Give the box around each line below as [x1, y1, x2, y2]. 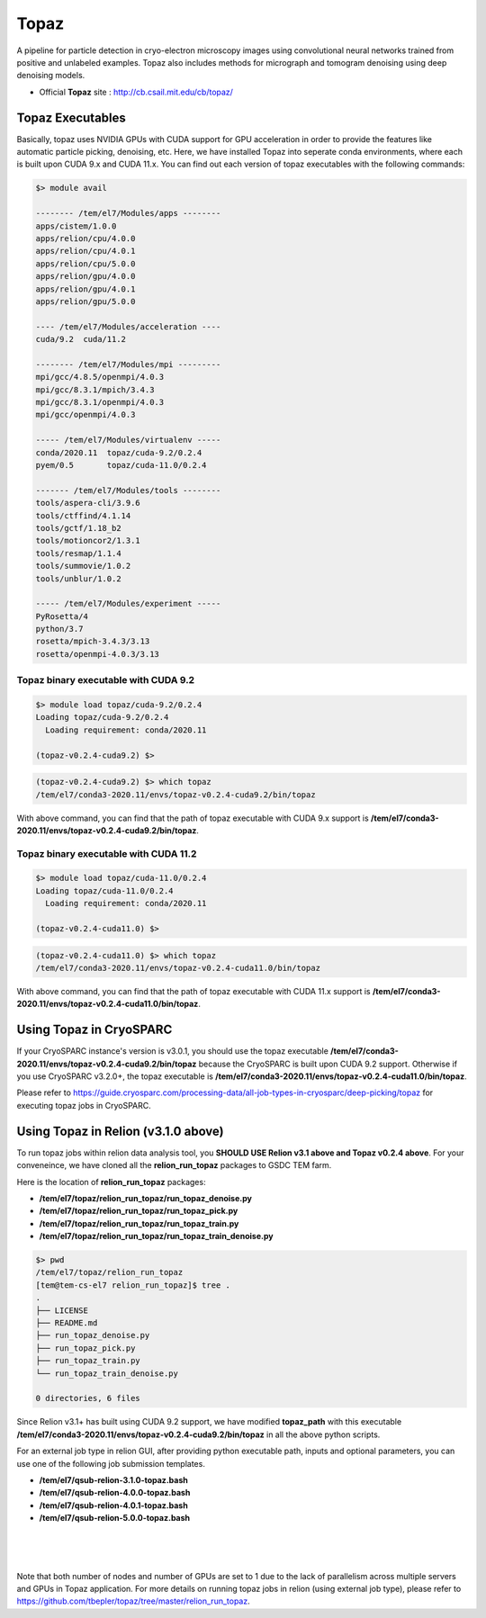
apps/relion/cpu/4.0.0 [35, 233, 136, 243]
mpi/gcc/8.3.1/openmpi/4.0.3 [35, 397, 165, 408]
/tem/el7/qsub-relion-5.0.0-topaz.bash [39, 1513, 191, 1524]
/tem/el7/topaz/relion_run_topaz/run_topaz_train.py [39, 1218, 239, 1228]
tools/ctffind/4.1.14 [35, 510, 131, 521]
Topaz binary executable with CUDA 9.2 [16, 674, 195, 687]
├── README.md [35, 1318, 98, 1327]
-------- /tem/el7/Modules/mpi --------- [35, 359, 221, 369]
